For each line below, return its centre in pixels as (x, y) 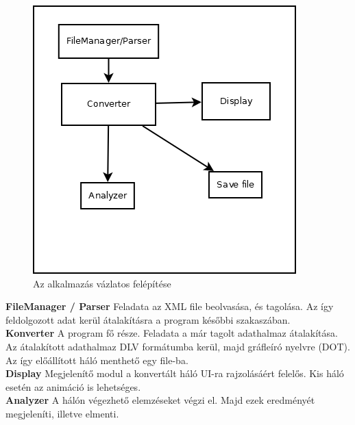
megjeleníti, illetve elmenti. (62, 413)
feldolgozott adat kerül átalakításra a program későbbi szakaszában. (148, 319)
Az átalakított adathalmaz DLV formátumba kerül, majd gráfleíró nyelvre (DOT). (178, 346)
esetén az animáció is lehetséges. (73, 386)
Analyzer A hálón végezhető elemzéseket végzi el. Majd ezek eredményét (160, 400)
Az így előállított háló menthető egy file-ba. (97, 360)
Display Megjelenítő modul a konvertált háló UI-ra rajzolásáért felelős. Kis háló (175, 373)
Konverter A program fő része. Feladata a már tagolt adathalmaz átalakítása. (172, 333)
